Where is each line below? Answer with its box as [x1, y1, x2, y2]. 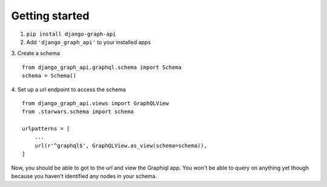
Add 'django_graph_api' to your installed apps [26, 38, 151, 45]
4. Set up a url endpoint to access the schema [11, 85, 127, 93]
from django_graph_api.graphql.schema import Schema [22, 64, 182, 71]
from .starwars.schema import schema [22, 108, 134, 115]
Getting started [11, 9, 90, 22]
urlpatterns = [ [22, 125, 70, 133]
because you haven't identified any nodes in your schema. [11, 172, 157, 180]
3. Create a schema [11, 50, 61, 57]
